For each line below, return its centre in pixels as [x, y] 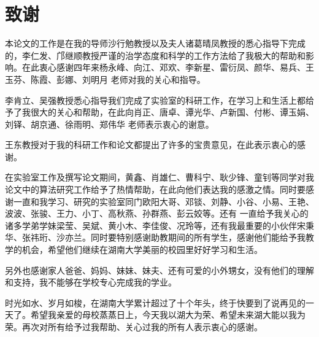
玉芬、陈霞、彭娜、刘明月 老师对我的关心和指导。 [105, 79]
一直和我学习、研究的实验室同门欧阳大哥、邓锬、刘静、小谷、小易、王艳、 [163, 201]
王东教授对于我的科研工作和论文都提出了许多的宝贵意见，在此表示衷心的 [151, 145]
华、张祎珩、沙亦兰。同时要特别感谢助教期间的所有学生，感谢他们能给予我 [155, 237]
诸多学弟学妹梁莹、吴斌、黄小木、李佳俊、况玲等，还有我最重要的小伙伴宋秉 [159, 225]
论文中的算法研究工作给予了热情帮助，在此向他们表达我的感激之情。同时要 [155, 189]
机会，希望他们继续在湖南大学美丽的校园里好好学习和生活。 [142, 250]
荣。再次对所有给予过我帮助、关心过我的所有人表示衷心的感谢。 [134, 327]
